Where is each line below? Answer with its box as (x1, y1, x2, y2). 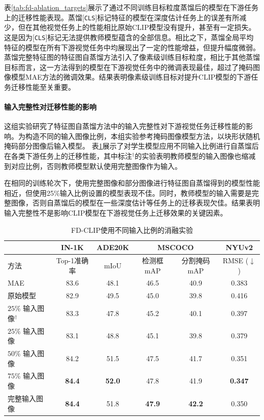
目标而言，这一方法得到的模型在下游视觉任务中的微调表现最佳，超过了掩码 (4, 61, 253, 72)
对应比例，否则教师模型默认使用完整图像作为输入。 (11, 160, 182, 171)
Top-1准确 (56, 255, 89, 266)
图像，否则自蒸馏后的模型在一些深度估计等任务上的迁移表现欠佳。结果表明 (11, 197, 260, 208)
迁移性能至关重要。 (11, 81, 75, 92)
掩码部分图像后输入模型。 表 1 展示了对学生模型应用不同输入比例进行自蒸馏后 (4, 141, 259, 151)
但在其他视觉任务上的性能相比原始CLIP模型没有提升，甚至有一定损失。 (18, 22, 256, 32)
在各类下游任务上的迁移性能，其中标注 (4, 151, 132, 161)
